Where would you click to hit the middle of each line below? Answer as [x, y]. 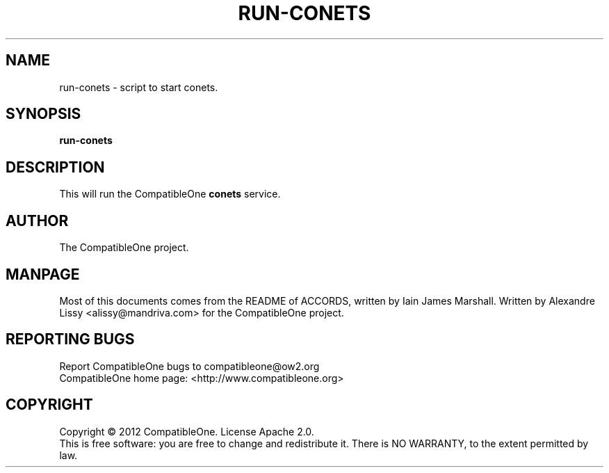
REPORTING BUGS [70, 339]
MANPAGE [43, 274]
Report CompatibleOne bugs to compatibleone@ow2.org [189, 366]
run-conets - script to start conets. [139, 87]
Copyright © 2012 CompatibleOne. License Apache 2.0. [187, 431]
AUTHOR [37, 221]
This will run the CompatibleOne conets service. [170, 194]
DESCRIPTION [55, 167]
